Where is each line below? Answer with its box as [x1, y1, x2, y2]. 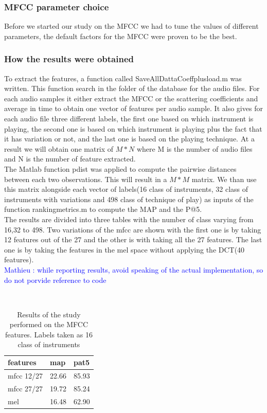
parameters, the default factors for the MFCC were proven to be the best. [4, 30, 237, 41]
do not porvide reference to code [4, 274, 106, 285]
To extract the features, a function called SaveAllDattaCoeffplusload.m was [4, 73, 242, 83]
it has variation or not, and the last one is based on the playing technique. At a [4, 133, 255, 144]
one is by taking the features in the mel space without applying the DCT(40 [4, 244, 245, 255]
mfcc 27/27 [8, 383, 43, 393]
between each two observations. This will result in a [4, 173, 167, 184]
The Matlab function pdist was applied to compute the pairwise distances [4, 163, 237, 174]
